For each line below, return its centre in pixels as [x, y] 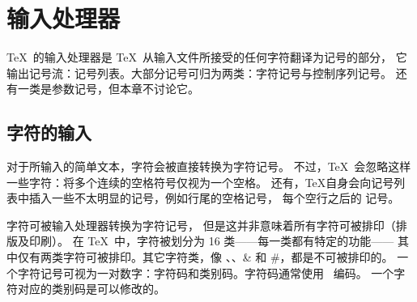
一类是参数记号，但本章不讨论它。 [108, 89]
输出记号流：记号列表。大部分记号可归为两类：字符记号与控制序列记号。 [199, 72]
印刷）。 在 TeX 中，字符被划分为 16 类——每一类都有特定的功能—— [211, 241]
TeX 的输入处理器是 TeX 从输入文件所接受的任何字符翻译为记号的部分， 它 [207, 57]
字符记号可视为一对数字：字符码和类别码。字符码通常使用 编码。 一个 [206, 272]
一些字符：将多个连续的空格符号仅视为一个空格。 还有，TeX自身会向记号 [200, 182]
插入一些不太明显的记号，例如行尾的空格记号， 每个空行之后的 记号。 [214, 198]
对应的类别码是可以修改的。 [91, 289]
